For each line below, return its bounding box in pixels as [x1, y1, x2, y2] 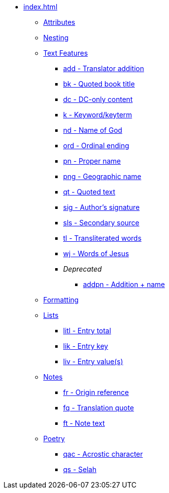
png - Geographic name [63, 172, 142, 181]
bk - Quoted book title [63, 80, 135, 88]
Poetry [43, 434, 65, 443]
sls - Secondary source [63, 218, 140, 227]
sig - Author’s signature [63, 203, 140, 211]
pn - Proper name [63, 157, 121, 165]
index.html [23, 2, 58, 11]
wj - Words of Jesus [63, 249, 129, 258]
